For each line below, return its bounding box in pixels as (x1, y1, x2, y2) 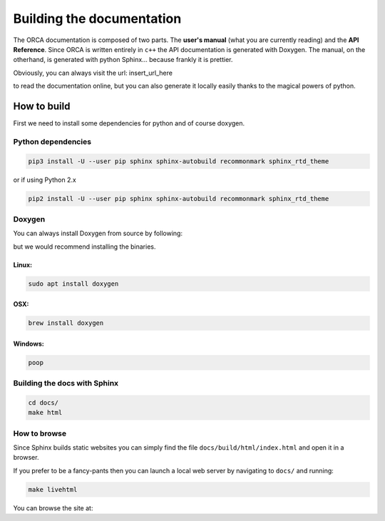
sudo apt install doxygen (28, 279, 119, 288)
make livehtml (28, 485, 78, 493)
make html (28, 408, 63, 417)
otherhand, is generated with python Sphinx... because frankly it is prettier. (13, 56, 233, 64)
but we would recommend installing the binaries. (13, 242, 156, 251)
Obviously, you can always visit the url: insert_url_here (13, 68, 173, 77)
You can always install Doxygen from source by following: (13, 229, 183, 238)
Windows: (13, 339, 44, 348)
